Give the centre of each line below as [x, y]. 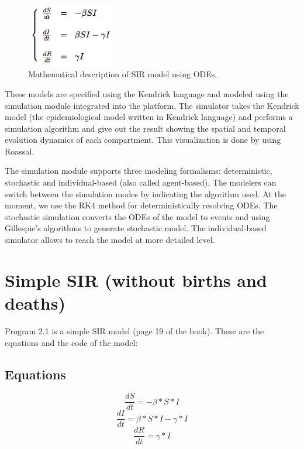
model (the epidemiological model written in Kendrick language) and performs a [149, 117]
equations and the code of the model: [71, 342]
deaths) [35, 303]
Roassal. [20, 151]
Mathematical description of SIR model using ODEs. [123, 74]
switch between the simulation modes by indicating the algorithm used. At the [145, 193]
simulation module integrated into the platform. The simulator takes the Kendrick [152, 105]
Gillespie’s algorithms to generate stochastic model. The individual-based [136, 228]
